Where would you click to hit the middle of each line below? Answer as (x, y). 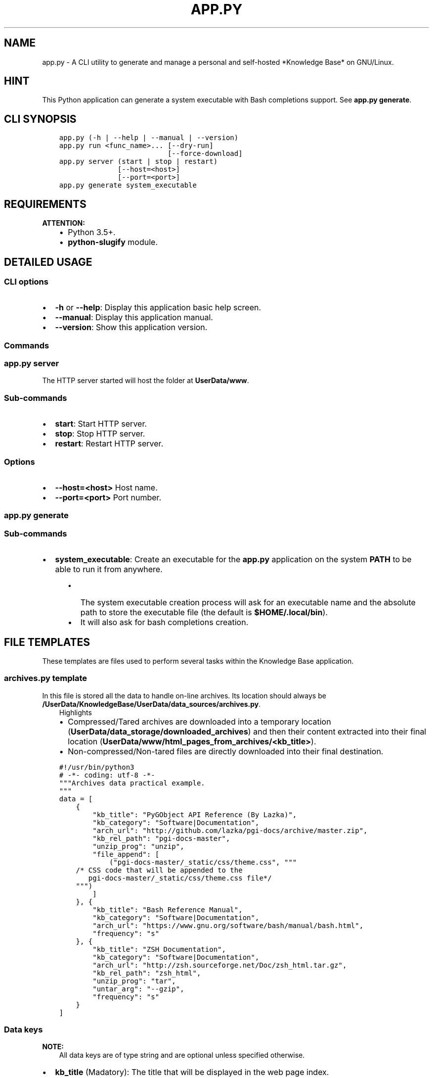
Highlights (75, 712)
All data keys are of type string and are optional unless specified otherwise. (182, 1055)
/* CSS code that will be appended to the (159, 870)
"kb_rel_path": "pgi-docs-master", (161, 838)
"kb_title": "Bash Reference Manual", (168, 909)
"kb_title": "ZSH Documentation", (159, 949)
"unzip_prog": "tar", (134, 981)
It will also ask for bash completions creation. (164, 622)
